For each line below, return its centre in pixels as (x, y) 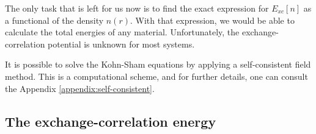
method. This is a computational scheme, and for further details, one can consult (156, 76)
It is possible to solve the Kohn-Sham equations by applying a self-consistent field (158, 64)
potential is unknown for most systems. (121, 44)
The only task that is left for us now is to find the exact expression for (137, 8)
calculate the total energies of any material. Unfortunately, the (122, 32)
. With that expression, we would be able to (212, 20)
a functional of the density (54, 20)
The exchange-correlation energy (111, 121)
